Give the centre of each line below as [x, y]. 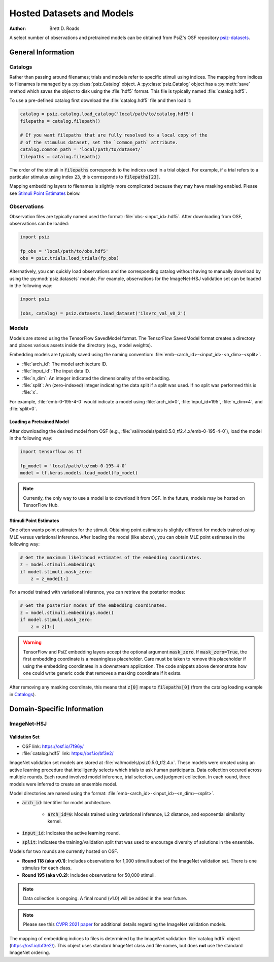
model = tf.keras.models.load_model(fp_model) [79, 473]
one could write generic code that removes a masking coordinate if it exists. [102, 673]
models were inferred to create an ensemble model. [63, 784]
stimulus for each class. [47, 868]
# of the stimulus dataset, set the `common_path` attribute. [99, 142]
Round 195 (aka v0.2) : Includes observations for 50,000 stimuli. [89, 875]
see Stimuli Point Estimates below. [45, 193]
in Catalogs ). [23, 694]
